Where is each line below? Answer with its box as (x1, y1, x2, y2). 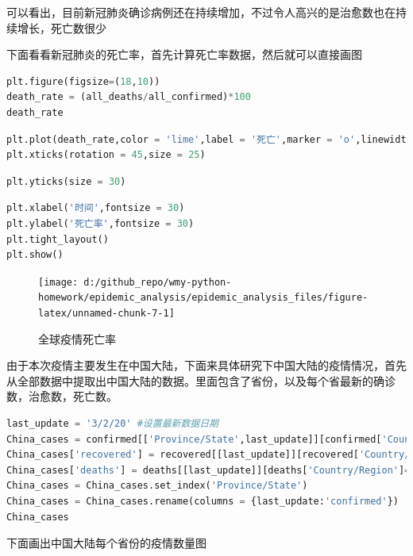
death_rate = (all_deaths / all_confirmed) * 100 (6, 91, 251, 103)
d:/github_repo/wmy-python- (83, 276, 232, 288)
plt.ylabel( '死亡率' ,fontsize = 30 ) (6, 217, 195, 229)
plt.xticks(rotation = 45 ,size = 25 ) (6, 149, 206, 161)
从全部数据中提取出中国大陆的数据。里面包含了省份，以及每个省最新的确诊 (6, 372, 396, 389)
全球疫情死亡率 (38, 330, 116, 347)
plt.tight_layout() (6, 233, 109, 245)
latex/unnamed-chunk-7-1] (38, 308, 175, 320)
